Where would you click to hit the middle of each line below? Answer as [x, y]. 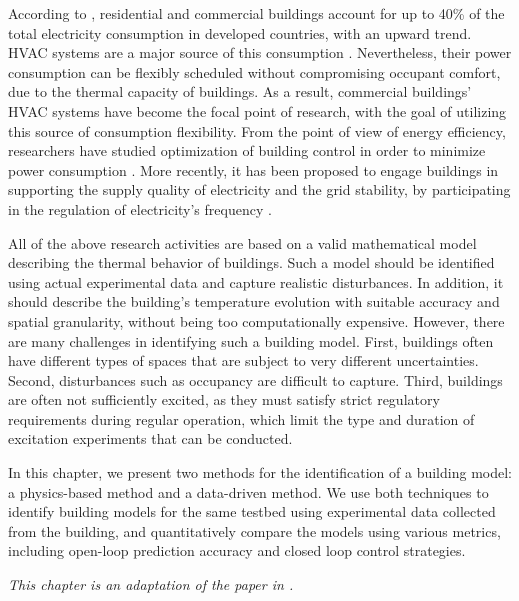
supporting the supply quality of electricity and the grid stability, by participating [259, 189]
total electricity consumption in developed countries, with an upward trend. [240, 32]
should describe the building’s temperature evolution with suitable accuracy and [254, 301]
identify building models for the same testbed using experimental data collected [252, 511]
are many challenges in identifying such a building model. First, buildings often [251, 340]
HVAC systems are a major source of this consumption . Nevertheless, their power [260, 52]
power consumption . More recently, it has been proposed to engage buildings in [253, 169]
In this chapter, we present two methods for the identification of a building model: [260, 472]
